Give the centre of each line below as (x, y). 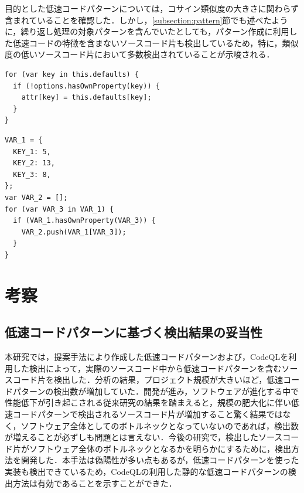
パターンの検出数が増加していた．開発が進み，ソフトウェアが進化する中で (156, 391)
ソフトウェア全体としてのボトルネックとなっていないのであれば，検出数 (160, 425)
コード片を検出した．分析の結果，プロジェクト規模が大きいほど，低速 (148, 380)
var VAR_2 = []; (36, 197)
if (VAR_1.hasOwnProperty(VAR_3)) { (84, 221)
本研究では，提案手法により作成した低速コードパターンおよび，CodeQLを (147, 357)
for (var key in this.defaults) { (72, 74)
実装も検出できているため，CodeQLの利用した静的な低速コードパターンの (146, 471)
